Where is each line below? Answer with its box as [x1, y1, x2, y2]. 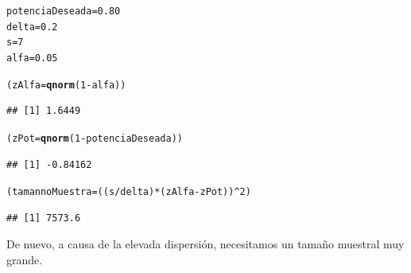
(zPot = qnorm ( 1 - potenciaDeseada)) [6, 132, 183, 144]
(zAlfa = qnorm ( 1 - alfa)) [6, 79, 126, 91]
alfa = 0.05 [6, 52, 58, 64]
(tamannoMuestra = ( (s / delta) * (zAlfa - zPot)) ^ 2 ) [6, 186, 251, 198]
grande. [6, 251, 43, 267]
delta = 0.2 [6, 21, 58, 33]
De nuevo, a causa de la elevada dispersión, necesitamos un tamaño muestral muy [6, 236, 405, 252]
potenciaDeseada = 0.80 [6, 6, 121, 17]
